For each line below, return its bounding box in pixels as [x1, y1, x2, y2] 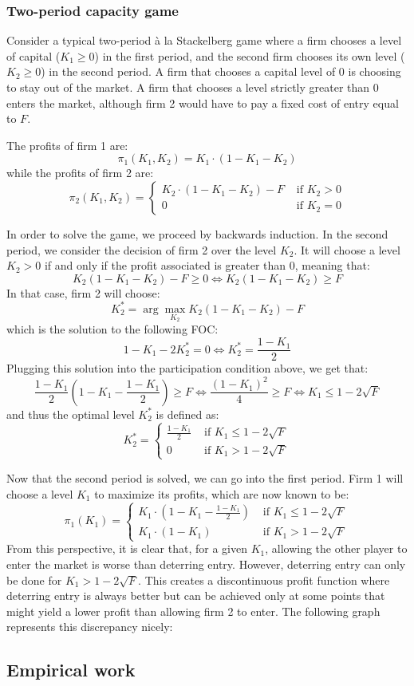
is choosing [348, 63, 401, 80]
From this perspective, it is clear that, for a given [6, 540, 247, 557]
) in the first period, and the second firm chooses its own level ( [94, 47, 405, 64]
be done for [6, 571, 62, 588]
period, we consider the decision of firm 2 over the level [6, 241, 277, 258]
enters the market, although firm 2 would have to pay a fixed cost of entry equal [6, 94, 399, 111]
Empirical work [6, 657, 136, 682]
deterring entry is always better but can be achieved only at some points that [6, 587, 385, 604]
